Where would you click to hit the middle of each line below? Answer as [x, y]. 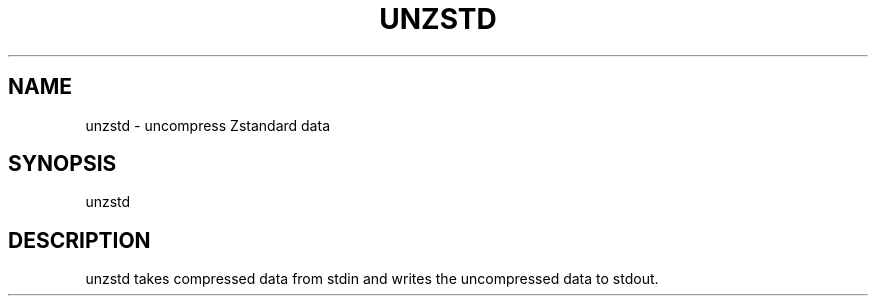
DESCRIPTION [79, 240]
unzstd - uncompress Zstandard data [207, 125]
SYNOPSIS [62, 164]
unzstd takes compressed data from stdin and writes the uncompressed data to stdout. [372, 279]
